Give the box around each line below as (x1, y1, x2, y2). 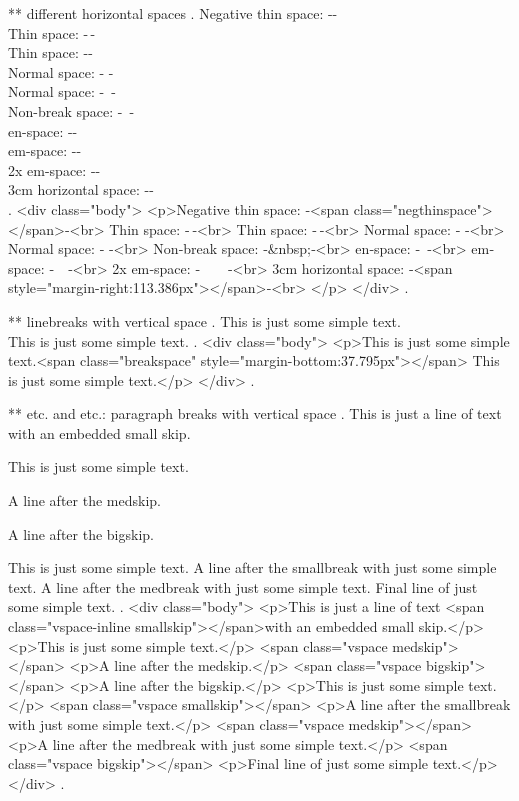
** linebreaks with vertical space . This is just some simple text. (8, 310, 401, 331)
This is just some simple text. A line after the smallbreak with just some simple (8, 557, 497, 578)
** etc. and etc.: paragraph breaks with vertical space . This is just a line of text (8, 403, 502, 424)
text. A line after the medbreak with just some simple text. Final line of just (8, 576, 478, 597)
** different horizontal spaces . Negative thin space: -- (8, 3, 338, 23)
